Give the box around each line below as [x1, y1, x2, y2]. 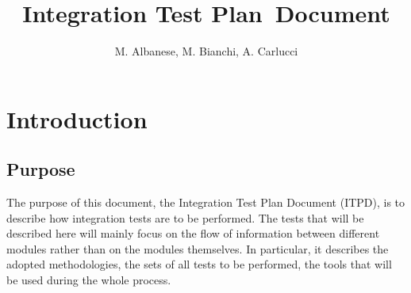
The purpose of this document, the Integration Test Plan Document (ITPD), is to [6, 194, 405, 211]
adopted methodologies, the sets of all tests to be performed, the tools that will [6, 256, 392, 272]
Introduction [6, 102, 148, 135]
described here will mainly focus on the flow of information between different [6, 225, 380, 242]
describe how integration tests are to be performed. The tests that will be [6, 209, 364, 226]
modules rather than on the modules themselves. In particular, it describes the [6, 240, 389, 257]
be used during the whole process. [6, 272, 171, 288]
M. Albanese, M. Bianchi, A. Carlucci [114, 43, 298, 59]
